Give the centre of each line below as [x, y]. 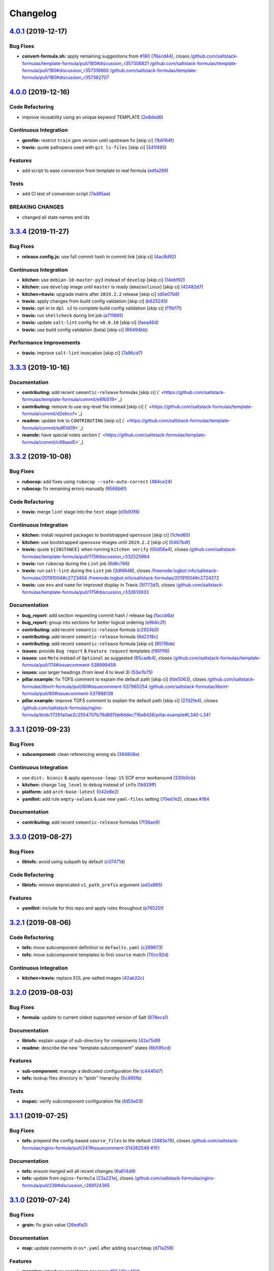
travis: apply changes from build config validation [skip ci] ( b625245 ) [95, 301]
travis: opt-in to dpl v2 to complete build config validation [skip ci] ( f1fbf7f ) [102, 308]
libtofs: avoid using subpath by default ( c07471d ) [74, 861]
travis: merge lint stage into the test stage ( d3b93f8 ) [81, 512]
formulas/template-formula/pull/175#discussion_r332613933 [85, 592]
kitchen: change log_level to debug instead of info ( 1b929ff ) [89, 784]
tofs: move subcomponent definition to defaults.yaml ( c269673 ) [93, 948]
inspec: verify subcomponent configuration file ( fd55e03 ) [82, 1101]
